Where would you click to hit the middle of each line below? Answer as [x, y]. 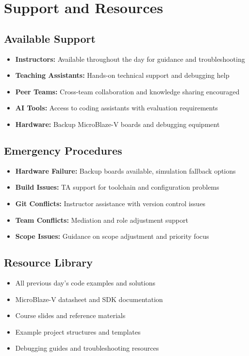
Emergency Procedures [63, 150]
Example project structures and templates [78, 331]
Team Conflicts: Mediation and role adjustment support [102, 220]
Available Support [50, 38]
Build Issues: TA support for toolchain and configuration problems [117, 187]
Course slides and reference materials [70, 315]
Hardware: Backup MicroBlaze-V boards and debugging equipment [117, 124]
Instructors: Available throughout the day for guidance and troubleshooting [130, 59]
